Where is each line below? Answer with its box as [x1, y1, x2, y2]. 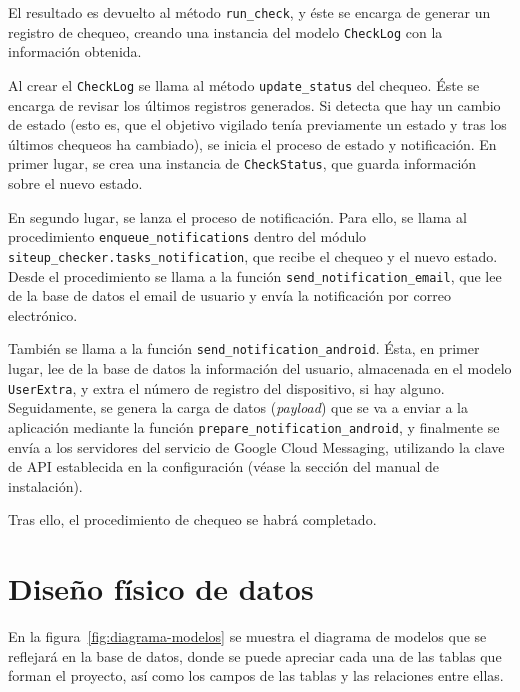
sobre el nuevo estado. [8, 173, 143, 193]
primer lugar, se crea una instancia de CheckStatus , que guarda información [8, 153, 477, 174]
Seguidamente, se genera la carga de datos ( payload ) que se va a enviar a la [8, 397, 468, 418]
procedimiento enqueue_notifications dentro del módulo [8, 226, 367, 247]
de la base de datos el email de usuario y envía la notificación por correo [8, 285, 451, 306]
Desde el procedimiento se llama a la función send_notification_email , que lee [8, 265, 502, 286]
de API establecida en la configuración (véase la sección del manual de [8, 456, 439, 477]
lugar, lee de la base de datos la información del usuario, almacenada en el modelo [8, 358, 512, 378]
